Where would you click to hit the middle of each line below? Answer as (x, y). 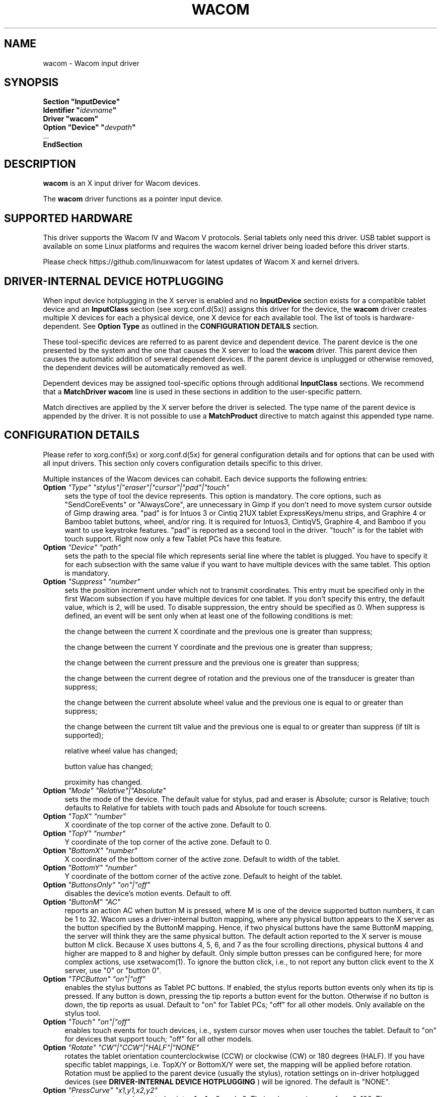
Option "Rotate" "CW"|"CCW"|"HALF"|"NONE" (121, 1047)
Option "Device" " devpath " (89, 127)
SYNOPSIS (31, 83)
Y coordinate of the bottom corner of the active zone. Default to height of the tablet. (204, 876)
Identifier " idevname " (80, 110)
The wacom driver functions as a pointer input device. (133, 199)
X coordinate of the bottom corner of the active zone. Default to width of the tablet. (202, 859)
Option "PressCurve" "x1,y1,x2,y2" (100, 1090)
